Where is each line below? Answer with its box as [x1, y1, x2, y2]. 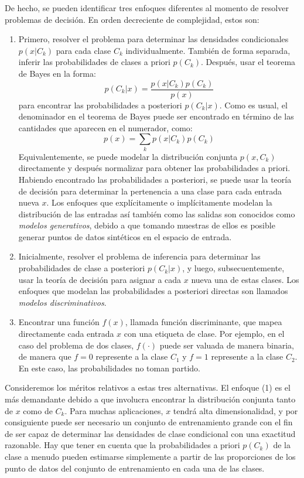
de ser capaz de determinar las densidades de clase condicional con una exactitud [5, 427, 296, 439]
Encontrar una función [18, 316, 100, 328]
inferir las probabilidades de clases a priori [18, 56, 170, 68]
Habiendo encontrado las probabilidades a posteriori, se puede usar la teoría [18, 173, 292, 185]
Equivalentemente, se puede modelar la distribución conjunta [18, 150, 238, 162]
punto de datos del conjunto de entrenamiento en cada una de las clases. [5, 462, 265, 474]
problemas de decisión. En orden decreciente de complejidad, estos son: [5, 13, 259, 25]
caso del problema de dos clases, [18, 339, 134, 351]
